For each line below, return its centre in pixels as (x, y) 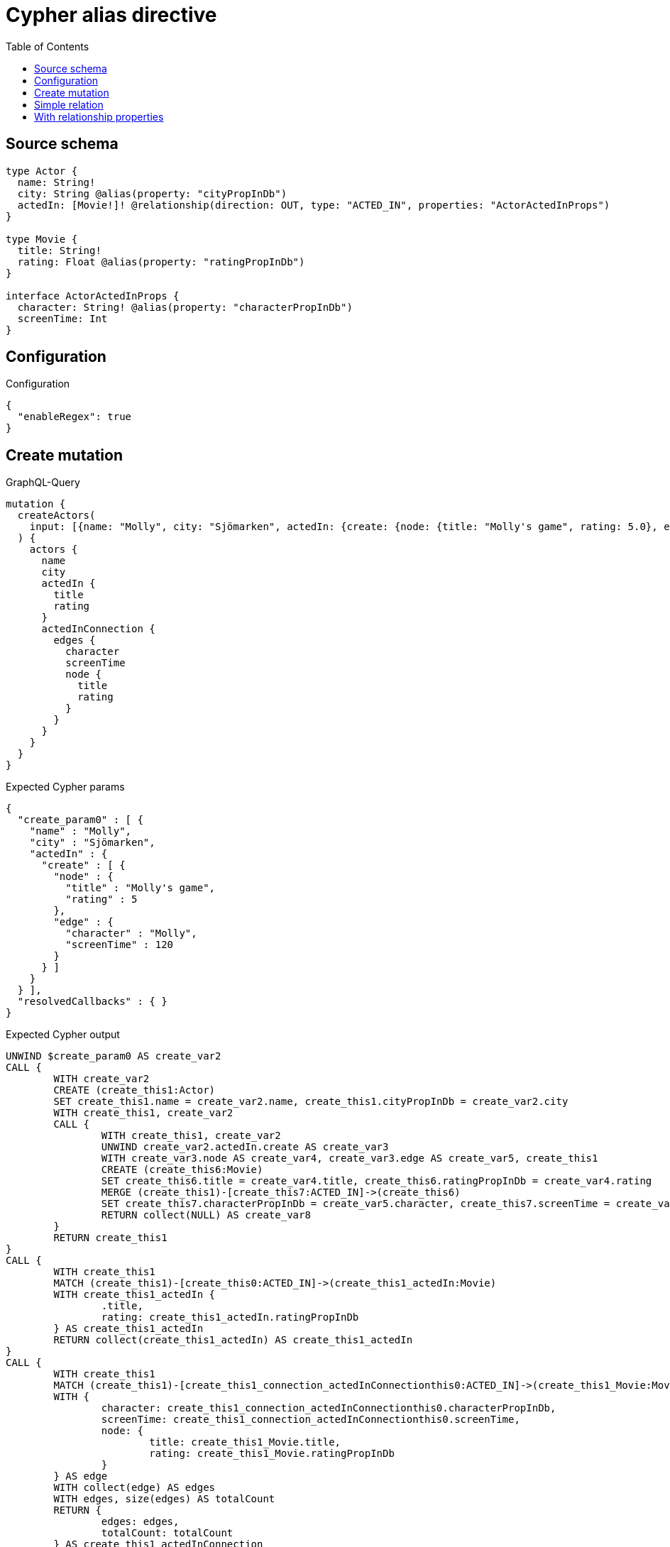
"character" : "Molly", (131, 934)
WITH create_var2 (101, 1079)
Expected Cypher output (63, 1035)
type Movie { (42, 239)
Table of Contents (48, 46)
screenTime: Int (62, 318)
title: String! (59, 250)
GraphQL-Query (43, 483)
